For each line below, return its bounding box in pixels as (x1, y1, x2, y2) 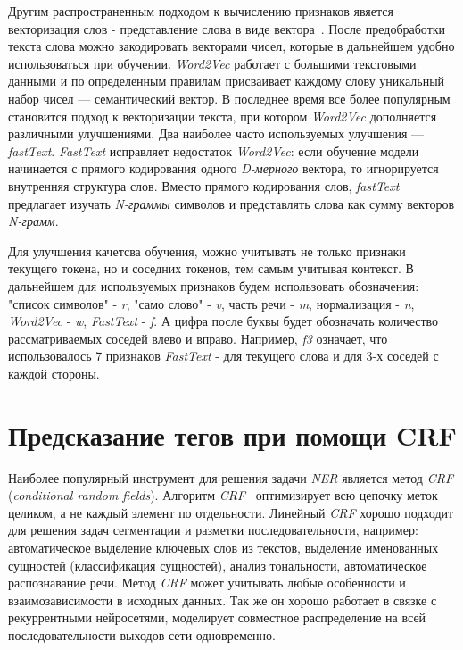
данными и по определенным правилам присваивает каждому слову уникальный (8, 71, 445, 90)
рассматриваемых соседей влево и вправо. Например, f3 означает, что (8, 329, 388, 347)
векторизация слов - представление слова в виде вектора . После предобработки (8, 19, 446, 37)
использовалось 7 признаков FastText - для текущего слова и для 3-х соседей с (8, 346, 439, 365)
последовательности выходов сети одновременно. (8, 625, 276, 644)
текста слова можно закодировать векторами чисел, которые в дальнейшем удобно (8, 37, 455, 55)
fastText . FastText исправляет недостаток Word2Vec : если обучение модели (8, 141, 419, 160)
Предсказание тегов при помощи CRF (8, 416, 457, 453)
